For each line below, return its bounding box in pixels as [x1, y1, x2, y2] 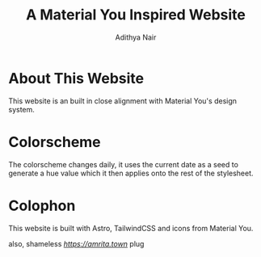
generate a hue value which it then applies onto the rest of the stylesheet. [8, 168, 254, 178]
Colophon [8, 196, 76, 215]
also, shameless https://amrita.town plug [8, 238, 145, 248]
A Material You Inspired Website [25, 6, 246, 24]
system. [8, 104, 35, 114]
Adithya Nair [115, 32, 157, 42]
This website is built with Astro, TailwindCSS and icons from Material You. [8, 223, 254, 233]
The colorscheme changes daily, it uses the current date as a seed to [8, 159, 238, 169]
